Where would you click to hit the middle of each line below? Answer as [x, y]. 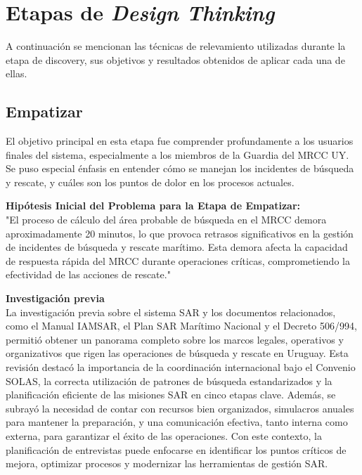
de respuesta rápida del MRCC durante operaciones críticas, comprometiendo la [178, 260]
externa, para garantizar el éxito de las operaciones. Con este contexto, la [164, 435]
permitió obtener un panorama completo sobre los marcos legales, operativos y [175, 339]
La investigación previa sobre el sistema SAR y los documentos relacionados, [171, 312]
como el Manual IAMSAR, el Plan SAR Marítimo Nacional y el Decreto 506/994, [181, 326]
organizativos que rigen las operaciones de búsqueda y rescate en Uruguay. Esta [177, 353]
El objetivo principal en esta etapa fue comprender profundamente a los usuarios [180, 141]
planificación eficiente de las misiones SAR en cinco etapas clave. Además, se [171, 395]
